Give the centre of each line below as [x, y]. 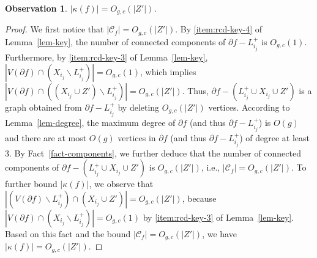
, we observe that [121, 184]
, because [199, 198]
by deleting [139, 107]
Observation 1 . [36, 8]
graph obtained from [43, 107]
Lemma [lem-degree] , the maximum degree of [90, 122]
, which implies [168, 71]
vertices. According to [249, 107]
